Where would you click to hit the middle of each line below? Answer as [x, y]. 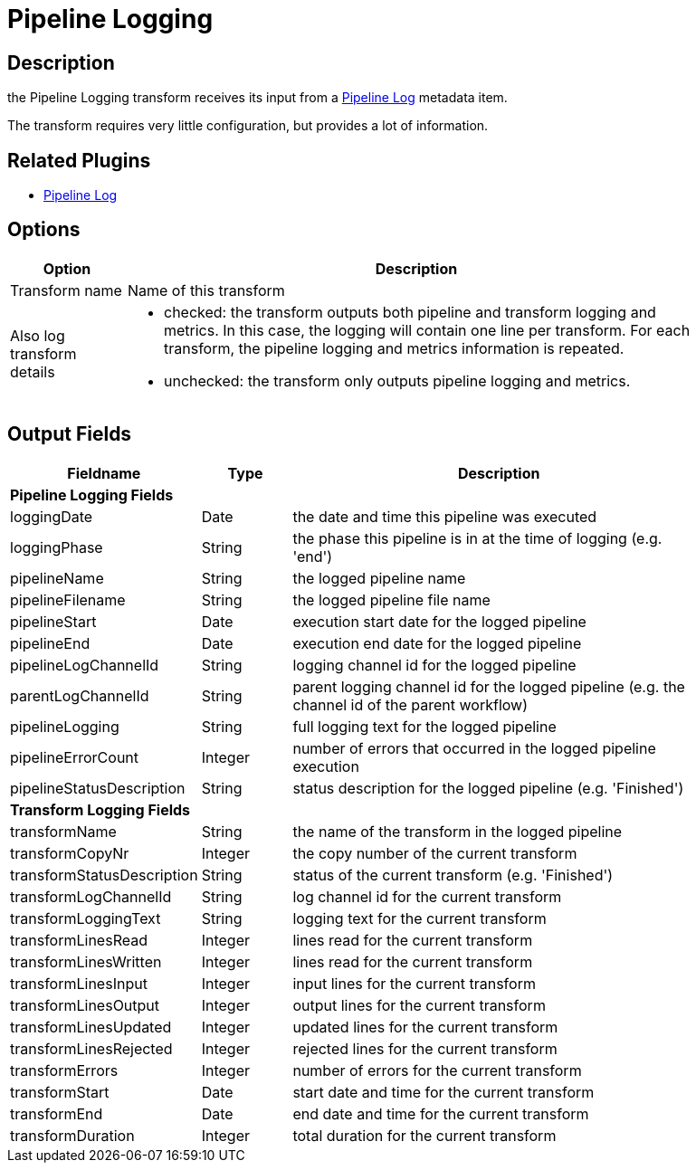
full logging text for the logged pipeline [424, 726]
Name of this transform [206, 290]
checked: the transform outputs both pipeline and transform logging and [410, 312]
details [33, 371]
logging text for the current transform [420, 918]
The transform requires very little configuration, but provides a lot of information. [248, 126]
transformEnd [57, 1113]
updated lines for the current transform [425, 1027]
